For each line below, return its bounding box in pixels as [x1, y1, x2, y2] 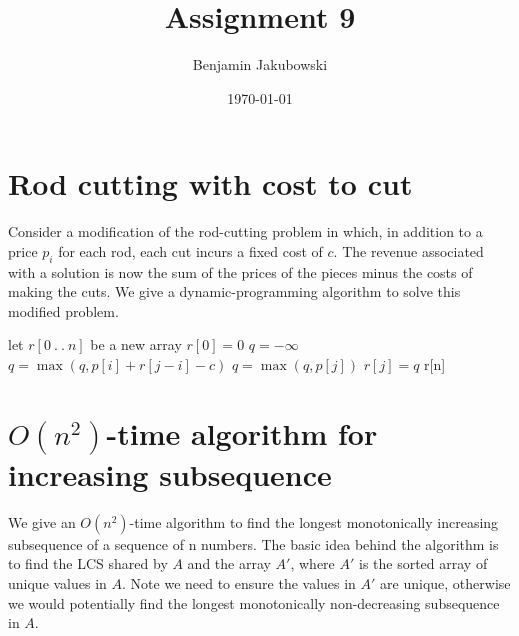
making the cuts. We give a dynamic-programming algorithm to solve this [8, 281, 461, 302]
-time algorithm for [106, 412, 378, 453]
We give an [8, 511, 76, 532]
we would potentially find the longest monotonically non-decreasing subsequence [8, 592, 500, 613]
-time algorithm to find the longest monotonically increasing [129, 511, 499, 532]
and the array [187, 553, 271, 574]
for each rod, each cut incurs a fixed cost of [58, 240, 323, 261]
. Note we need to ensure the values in [122, 572, 356, 593]
